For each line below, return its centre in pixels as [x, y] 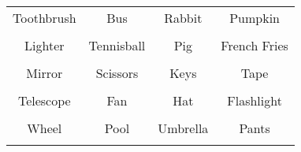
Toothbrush [45, 18]
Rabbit [183, 18]
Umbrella [183, 128]
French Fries [255, 45]
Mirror [45, 73]
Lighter [45, 45]
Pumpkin [255, 18]
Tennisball [117, 45]
